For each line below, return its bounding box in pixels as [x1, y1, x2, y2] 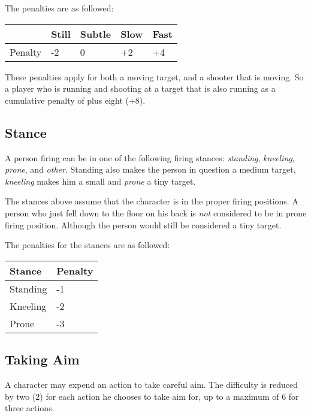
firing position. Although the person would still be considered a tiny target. [5, 218, 282, 231]
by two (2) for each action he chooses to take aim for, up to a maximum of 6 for [5, 390, 299, 402]
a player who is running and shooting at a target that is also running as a [5, 82, 276, 95]
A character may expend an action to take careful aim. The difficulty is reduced [5, 378, 298, 390]
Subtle [80, 26, 111, 41]
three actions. [5, 402, 55, 414]
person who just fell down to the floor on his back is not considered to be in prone [5, 206, 307, 219]
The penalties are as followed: [5, 2, 114, 14]
